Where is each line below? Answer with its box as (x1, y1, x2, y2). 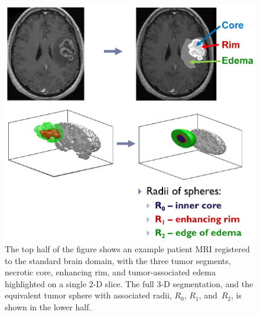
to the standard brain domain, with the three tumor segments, (5, 254, 231, 266)
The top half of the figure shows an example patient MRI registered (5, 243, 250, 255)
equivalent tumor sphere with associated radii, (5, 289, 172, 301)
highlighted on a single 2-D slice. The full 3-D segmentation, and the (5, 277, 253, 290)
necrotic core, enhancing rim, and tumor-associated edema (5, 266, 216, 278)
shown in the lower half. (5, 301, 92, 313)
